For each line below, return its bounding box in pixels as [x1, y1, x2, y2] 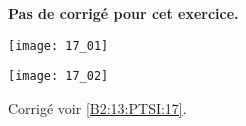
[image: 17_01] [8, 38, 109, 53]
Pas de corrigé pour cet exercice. [8, 3, 239, 23]
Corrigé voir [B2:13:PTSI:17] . [8, 97, 187, 118]
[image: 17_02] [8, 69, 109, 84]
